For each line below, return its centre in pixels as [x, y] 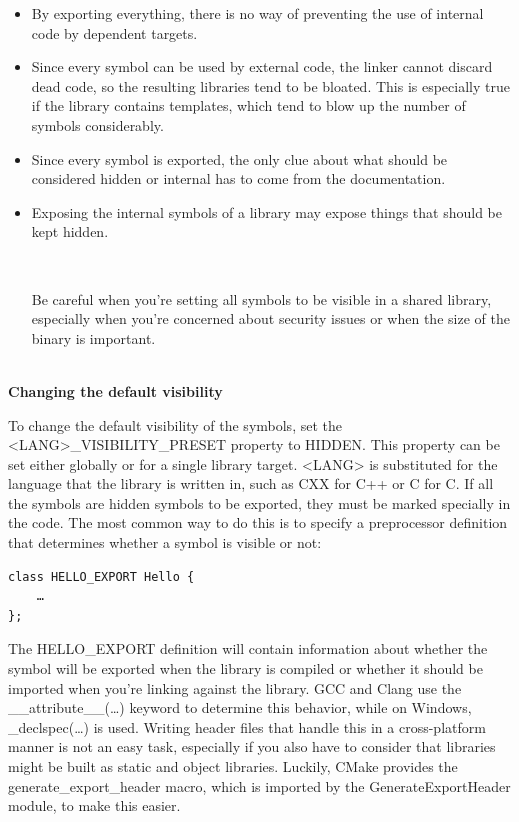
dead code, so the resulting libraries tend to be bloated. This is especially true [270, 85]
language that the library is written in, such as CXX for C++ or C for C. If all [251, 483]
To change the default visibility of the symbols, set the [175, 424]
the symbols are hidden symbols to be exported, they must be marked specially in [259, 502]
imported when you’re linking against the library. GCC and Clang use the [235, 687]
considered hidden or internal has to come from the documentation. [238, 178]
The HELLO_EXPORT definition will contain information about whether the [248, 648]
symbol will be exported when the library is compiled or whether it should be [245, 668]
